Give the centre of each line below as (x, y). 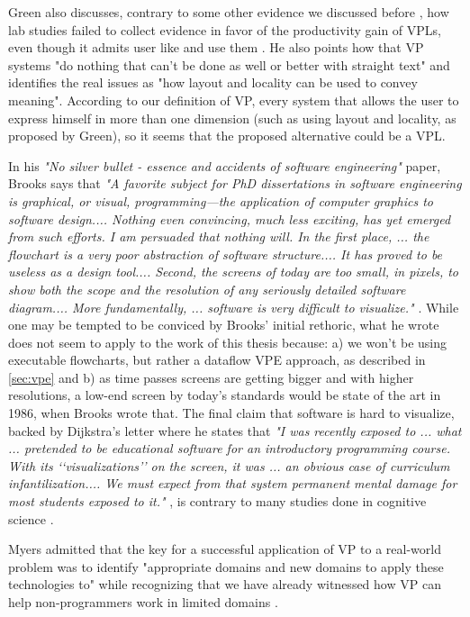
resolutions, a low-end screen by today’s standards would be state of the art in (225, 395)
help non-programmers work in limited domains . (143, 602)
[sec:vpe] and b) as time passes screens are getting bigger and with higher (211, 377)
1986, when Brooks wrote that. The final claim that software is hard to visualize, (231, 413)
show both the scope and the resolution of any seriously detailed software (207, 289)
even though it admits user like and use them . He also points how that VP (216, 47)
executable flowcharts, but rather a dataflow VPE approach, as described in (217, 360)
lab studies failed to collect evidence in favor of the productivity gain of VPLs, (225, 29)
